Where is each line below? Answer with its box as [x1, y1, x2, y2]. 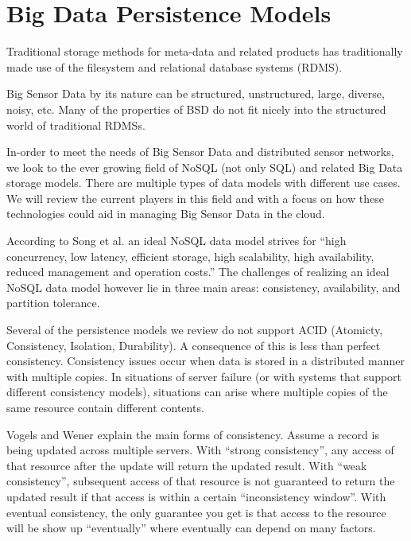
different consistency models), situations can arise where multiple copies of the [6, 383, 388, 400]
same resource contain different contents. [6, 399, 204, 415]
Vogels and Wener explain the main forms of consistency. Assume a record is [6, 426, 379, 442]
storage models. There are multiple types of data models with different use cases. [6, 174, 401, 191]
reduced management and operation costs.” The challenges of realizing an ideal [6, 263, 390, 280]
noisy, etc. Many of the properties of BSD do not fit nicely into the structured [6, 100, 386, 117]
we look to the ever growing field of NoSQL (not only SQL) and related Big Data [6, 158, 403, 175]
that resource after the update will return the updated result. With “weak [6, 457, 367, 473]
